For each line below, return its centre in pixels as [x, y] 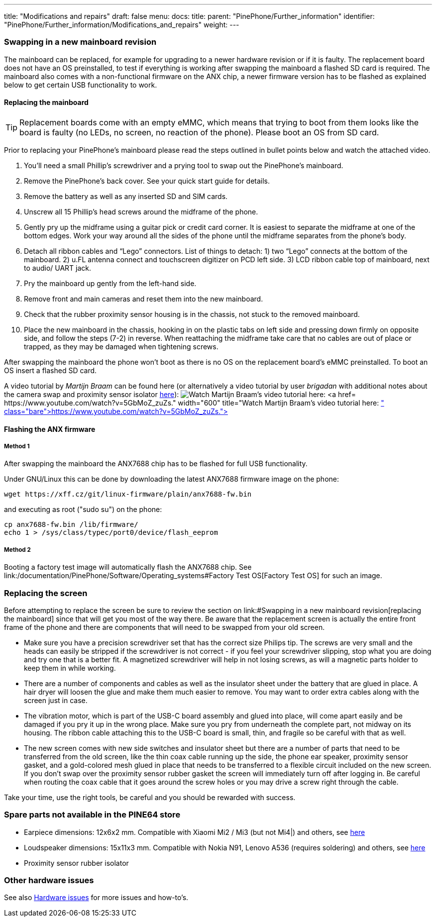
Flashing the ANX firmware [50, 429]
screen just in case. [56, 700]
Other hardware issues [49, 880]
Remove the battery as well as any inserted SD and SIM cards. [126, 196]
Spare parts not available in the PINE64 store [92, 815]
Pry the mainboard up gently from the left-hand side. [110, 283]
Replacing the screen [46, 593]
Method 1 [17, 446]
